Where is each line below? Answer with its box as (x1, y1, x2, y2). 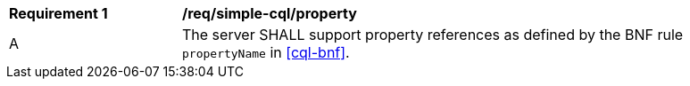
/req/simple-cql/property (182, 4, 357, 22)
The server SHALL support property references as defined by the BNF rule (182, 26, 684, 43)
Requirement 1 (9, 4, 108, 22)
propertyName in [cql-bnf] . (182, 43, 350, 61)
